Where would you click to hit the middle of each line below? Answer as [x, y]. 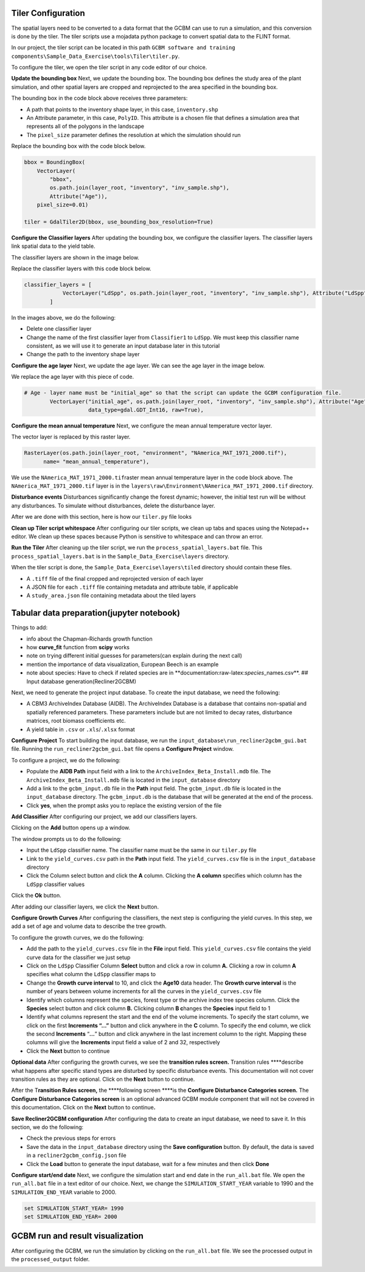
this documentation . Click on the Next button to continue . [83, 1108]
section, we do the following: [47, 1127]
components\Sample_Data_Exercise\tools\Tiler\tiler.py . [96, 56]
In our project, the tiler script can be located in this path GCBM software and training [123, 47]
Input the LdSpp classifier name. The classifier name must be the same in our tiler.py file [141, 850]
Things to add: [30, 628]
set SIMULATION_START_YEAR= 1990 [74, 1208]
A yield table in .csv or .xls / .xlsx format [81, 729]
